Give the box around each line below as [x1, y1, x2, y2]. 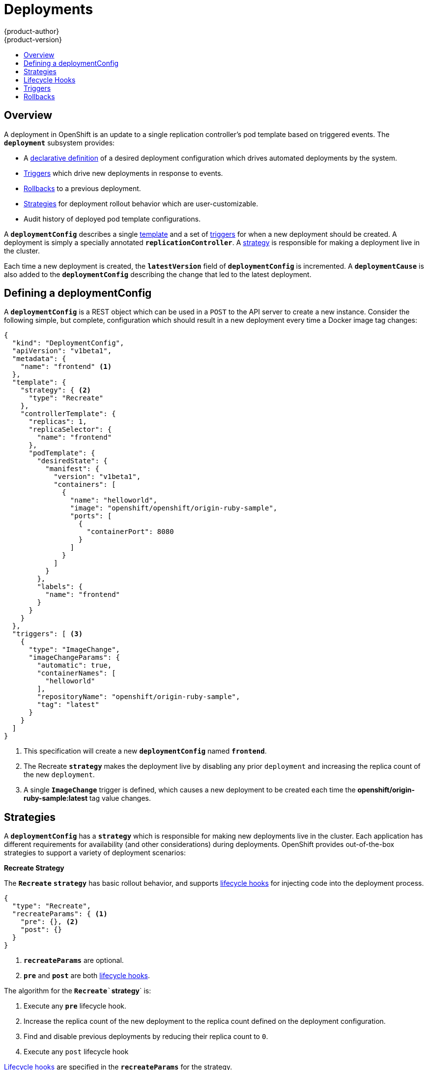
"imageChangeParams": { [29, 653, 120, 662]
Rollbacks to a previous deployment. [24, 184, 141, 193]
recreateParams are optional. [24, 956, 124, 965]
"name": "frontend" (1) [20, 363, 112, 371]
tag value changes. [89, 794, 151, 803]
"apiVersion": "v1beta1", [12, 347, 112, 355]
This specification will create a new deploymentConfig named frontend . [24, 747, 267, 756]
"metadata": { [12, 355, 66, 363]
